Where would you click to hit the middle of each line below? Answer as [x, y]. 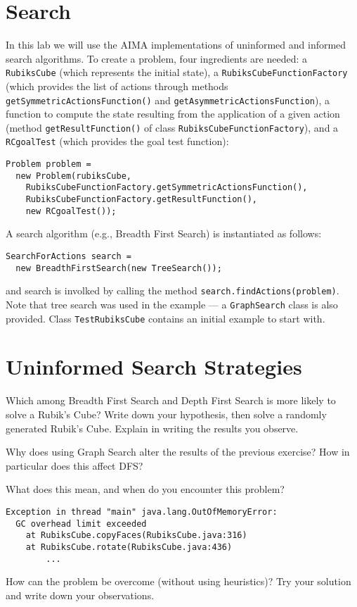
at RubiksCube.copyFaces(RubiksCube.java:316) [136, 536]
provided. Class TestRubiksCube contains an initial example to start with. [165, 318]
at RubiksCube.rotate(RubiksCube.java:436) [129, 547]
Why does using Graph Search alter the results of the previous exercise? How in [178, 452]
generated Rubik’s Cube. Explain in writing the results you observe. [152, 428]
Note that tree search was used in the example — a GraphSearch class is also [172, 304]
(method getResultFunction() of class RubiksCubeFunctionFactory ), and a [172, 127]
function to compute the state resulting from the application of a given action [173, 114]
